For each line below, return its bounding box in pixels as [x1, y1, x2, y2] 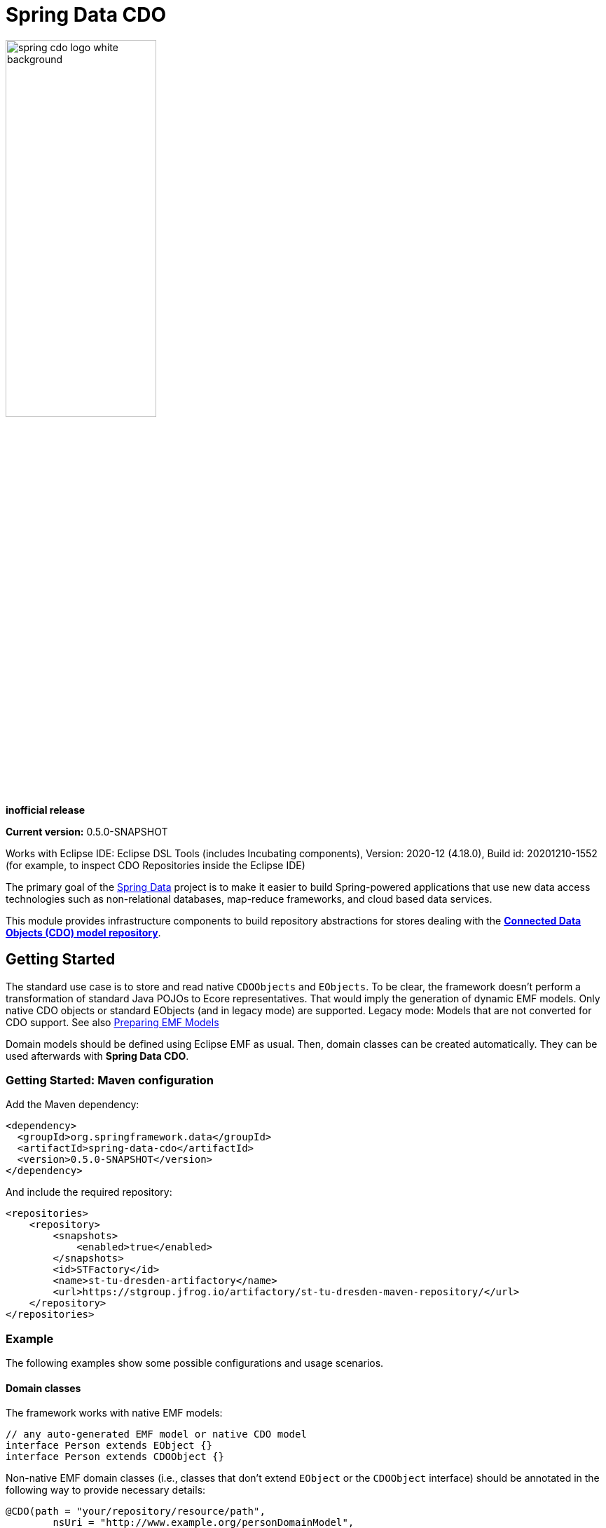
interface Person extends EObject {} [6, 1440, 213, 1452]
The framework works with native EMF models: [6, 1407, 223, 1419]
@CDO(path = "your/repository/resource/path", [6, 1506, 266, 1517]
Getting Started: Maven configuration [6, 1072, 214, 1087]
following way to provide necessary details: [6, 1484, 206, 1496]
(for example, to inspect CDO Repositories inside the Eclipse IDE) [6, 859, 305, 871]
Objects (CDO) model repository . [6, 926, 161, 939]
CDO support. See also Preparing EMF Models [6, 1016, 219, 1028]
